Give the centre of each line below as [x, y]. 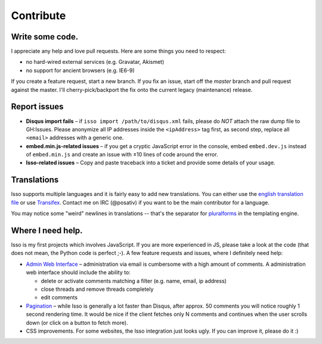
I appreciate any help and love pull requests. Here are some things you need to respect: [118, 51]
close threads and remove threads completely [97, 289]
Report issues [37, 107]
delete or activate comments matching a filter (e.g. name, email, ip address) [134, 281]
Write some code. [45, 37]
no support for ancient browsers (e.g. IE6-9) [80, 70]
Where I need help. [47, 230]
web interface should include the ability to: [78, 272]
